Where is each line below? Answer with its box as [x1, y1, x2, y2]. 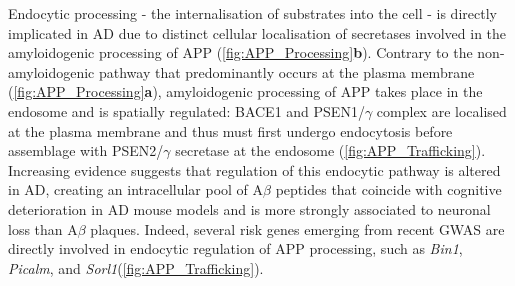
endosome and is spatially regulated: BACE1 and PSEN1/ [8, 100, 365, 121]
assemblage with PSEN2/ [8, 140, 164, 161]
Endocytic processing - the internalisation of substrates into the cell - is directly [8, 3, 497, 23]
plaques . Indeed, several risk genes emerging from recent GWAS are [90, 218, 505, 239]
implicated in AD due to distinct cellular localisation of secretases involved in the [8, 22, 507, 43]
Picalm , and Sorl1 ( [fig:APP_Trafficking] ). [8, 257, 264, 278]
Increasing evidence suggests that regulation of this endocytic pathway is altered [8, 159, 501, 180]
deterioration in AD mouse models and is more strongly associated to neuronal [8, 198, 491, 219]
